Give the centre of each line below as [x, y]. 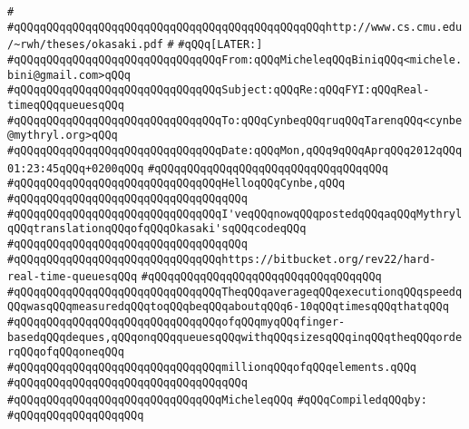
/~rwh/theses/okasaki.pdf [85, 45]
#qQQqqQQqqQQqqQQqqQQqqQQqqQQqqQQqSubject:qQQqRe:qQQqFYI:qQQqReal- [219, 90]
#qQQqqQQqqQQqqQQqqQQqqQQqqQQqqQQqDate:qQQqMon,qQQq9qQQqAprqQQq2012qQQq [235, 150]
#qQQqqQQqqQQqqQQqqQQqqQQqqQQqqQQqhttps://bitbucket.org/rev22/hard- [222, 259]
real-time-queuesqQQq [73, 277]
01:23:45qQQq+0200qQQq [76, 168]
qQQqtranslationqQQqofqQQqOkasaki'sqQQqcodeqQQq [157, 229]
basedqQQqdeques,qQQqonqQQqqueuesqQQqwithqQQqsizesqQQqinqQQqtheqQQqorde [235, 337]
